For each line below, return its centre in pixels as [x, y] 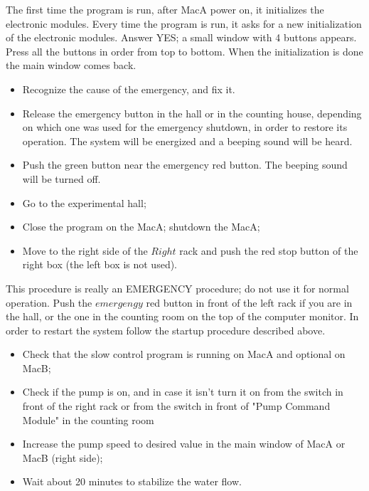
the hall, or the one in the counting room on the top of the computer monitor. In [182, 316]
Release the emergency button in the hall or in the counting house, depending [192, 113]
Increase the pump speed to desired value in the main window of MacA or [184, 444]
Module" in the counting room [88, 419]
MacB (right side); [63, 457]
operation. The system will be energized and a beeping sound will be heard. [187, 141]
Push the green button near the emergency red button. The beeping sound [185, 165]
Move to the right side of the [85, 250]
